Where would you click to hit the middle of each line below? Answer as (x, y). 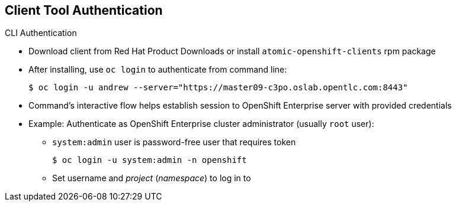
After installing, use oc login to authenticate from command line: (158, 70)
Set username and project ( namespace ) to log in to (152, 178)
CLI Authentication (41, 33)
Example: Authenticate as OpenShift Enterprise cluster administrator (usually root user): (201, 124)
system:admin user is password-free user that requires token (174, 142)
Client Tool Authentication (84, 10)
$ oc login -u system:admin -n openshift (150, 160)
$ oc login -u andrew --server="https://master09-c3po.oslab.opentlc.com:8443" (218, 88)
